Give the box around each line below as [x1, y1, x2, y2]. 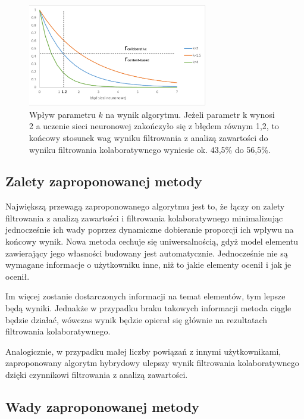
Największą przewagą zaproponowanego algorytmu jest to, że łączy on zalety [5, 200, 285, 212]
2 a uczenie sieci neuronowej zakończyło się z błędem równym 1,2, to [29, 120, 279, 132]
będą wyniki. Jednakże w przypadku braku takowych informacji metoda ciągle [5, 302, 292, 314]
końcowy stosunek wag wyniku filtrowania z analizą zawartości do [29, 131, 268, 143]
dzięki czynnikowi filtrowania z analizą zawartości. [5, 368, 188, 381]
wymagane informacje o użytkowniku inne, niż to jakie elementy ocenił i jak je [5, 258, 292, 271]
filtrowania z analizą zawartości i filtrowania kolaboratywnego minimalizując [5, 211, 283, 224]
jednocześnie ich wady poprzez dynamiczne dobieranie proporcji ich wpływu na [5, 223, 294, 236]
